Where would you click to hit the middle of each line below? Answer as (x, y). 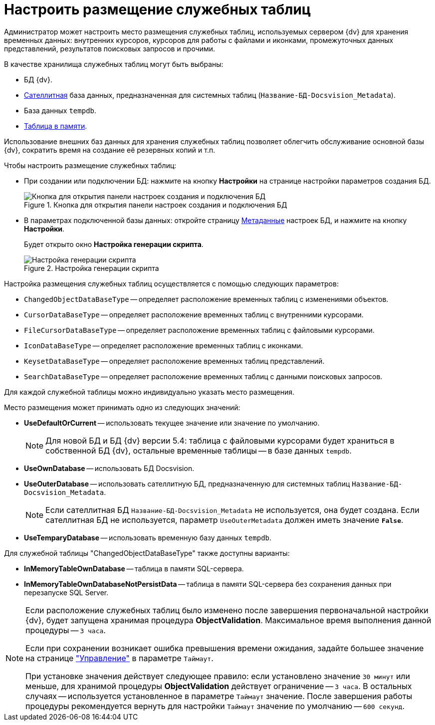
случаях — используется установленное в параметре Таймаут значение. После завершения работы (219, 696)
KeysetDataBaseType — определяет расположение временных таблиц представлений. (174, 361)
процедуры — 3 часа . (66, 630)
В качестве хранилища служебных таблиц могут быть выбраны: (114, 64)
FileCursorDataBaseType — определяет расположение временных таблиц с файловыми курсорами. (199, 330)
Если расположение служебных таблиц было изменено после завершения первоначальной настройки (227, 610)
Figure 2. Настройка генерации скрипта (92, 268)
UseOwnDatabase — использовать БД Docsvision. (109, 468)
